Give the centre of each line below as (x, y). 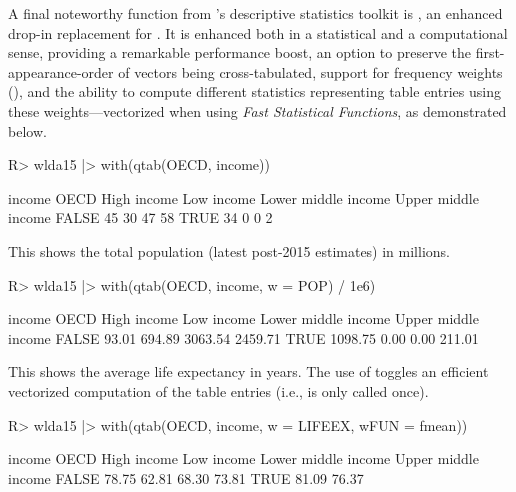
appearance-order (61, 71)
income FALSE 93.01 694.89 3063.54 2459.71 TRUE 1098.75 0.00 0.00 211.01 (243, 337)
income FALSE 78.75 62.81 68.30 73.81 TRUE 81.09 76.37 (186, 477)
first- (490, 52)
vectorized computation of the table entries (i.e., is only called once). (218, 390)
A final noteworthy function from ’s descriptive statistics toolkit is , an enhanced (255, 13)
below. (27, 130)
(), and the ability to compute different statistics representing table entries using (254, 91)
